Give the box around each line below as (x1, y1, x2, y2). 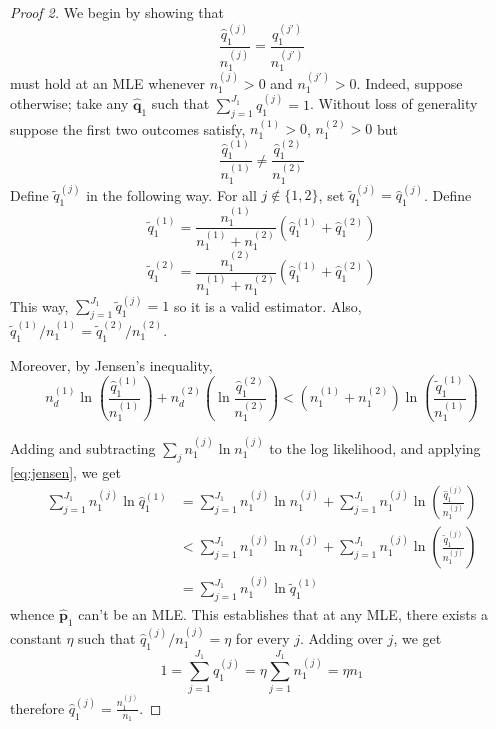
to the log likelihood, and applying (269, 438, 481, 458)
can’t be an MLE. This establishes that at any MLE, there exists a (78, 604, 488, 625)
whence (10, 604, 55, 625)
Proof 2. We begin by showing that (10, 2, 225, 22)
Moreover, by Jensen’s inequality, (10, 354, 213, 375)
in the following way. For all (86, 184, 257, 205)
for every (235, 627, 290, 648)
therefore (10, 697, 65, 718)
